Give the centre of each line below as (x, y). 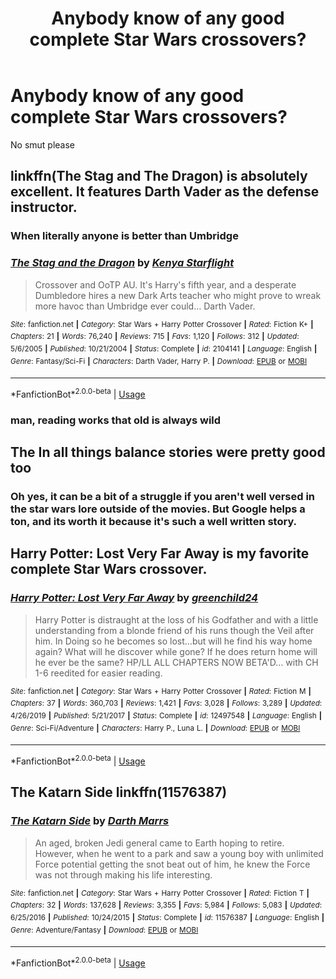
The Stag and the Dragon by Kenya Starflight (122, 263)
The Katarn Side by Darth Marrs (90, 821)
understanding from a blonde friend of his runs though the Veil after (174, 630)
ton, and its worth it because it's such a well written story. (154, 522)
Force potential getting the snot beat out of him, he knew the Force (172, 864)
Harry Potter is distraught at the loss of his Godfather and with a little (176, 619)
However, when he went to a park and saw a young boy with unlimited (179, 853)
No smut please (43, 144)
